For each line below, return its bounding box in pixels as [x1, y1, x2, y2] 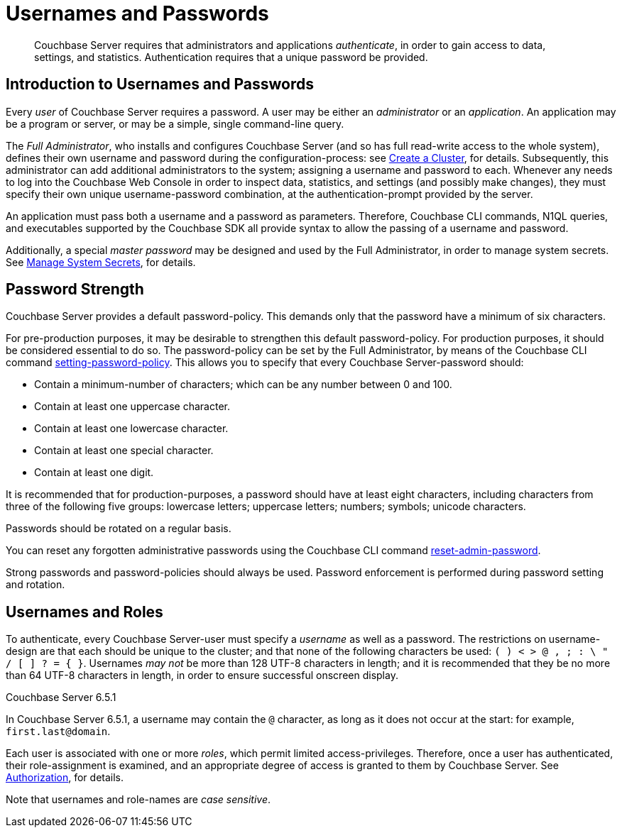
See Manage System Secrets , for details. [6, 255, 196, 268]
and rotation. [6, 578, 65, 591]
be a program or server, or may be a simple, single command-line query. [6, 117, 344, 130]
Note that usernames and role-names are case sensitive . [6, 793, 271, 806]
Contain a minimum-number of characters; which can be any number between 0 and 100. [34, 378, 452, 391]
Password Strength [6, 280, 144, 299]
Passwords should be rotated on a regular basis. [6, 522, 231, 535]
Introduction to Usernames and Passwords [6, 75, 314, 94]
